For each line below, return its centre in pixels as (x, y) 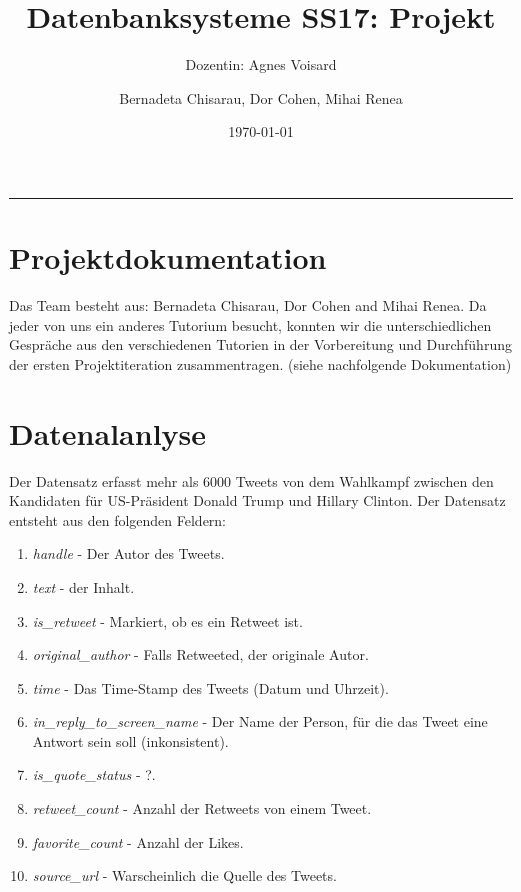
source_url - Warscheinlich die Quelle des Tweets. (184, 875)
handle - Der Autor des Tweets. (128, 553)
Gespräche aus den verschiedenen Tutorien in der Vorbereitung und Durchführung (260, 344)
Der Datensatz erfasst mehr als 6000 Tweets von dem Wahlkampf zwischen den (251, 480)
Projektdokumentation (168, 257)
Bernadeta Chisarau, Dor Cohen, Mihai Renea (261, 97)
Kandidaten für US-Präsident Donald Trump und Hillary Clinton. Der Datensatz (257, 500)
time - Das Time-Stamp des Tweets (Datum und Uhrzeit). (210, 687)
